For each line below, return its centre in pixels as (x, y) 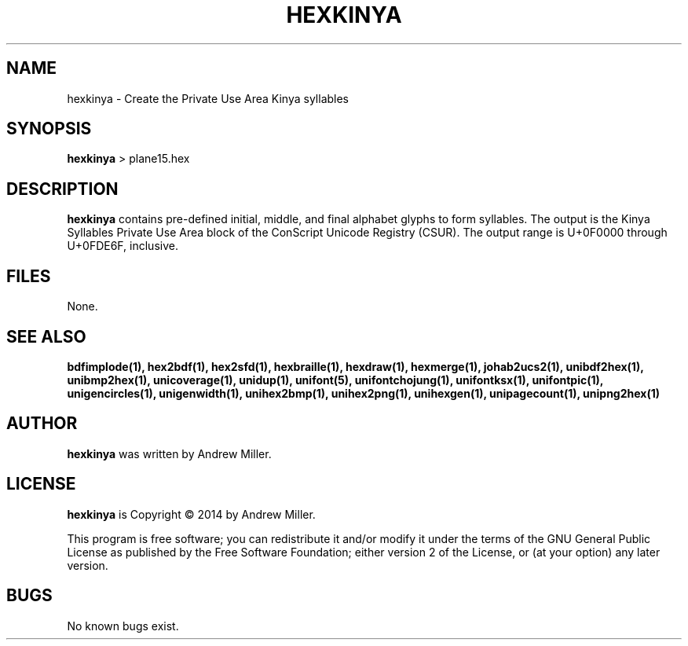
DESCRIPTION (62, 189)
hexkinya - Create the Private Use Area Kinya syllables (208, 98)
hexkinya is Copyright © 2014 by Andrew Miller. (191, 514)
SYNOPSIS (49, 129)
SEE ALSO (46, 336)
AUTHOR (42, 424)
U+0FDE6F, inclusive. (123, 246)
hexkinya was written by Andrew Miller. (169, 453)
